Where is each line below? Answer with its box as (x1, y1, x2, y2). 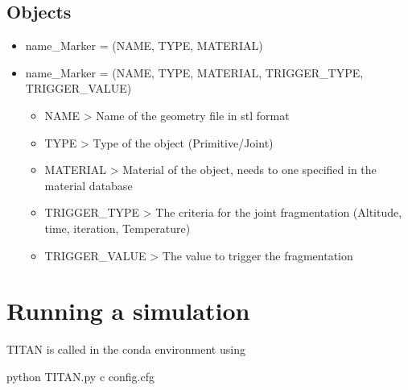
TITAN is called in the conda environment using (6, 341, 245, 358)
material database (44, 176, 133, 193)
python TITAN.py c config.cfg (6, 367, 155, 384)
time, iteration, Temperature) (44, 219, 191, 236)
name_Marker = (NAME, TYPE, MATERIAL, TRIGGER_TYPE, (25, 64, 364, 81)
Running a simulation (6, 294, 250, 327)
